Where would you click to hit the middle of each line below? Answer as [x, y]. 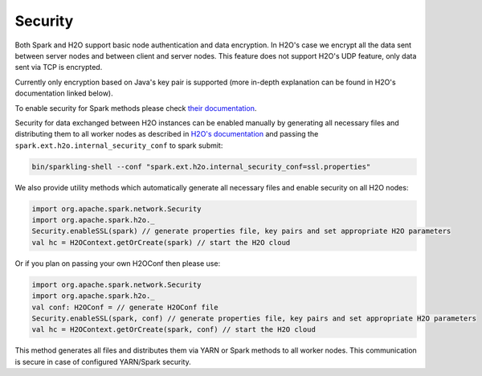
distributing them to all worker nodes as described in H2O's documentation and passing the [167, 134]
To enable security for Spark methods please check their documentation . [136, 108]
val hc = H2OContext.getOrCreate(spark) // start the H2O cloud [161, 242]
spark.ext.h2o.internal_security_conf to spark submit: [119, 145]
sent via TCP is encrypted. [59, 67]
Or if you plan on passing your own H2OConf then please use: [118, 263]
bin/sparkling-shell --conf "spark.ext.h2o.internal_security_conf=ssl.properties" [201, 166]
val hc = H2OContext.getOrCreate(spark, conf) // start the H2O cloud [174, 330]
